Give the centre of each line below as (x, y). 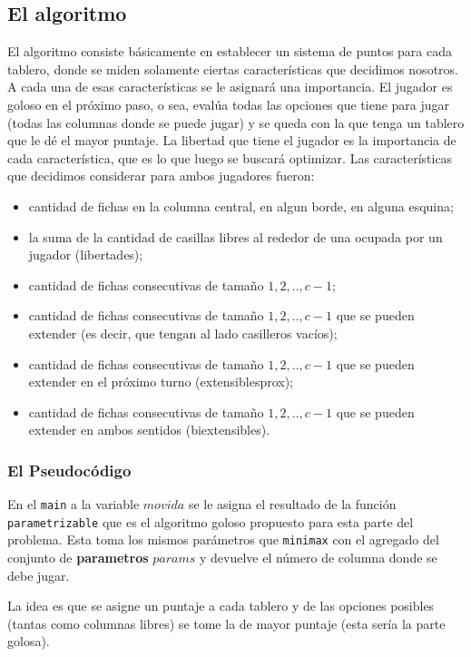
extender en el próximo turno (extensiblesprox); (161, 382)
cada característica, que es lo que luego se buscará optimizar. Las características (230, 157)
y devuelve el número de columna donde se (318, 558)
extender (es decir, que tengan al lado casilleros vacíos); (183, 333)
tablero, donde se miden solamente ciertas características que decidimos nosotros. (233, 69)
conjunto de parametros (78, 558)
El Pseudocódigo (69, 470)
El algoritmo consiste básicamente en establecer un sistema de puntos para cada (230, 51)
